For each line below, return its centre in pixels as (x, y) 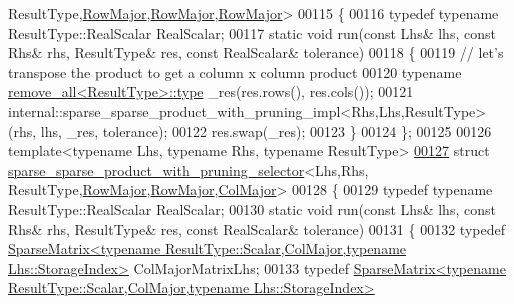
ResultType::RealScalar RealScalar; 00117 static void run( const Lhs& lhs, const (252, 32)
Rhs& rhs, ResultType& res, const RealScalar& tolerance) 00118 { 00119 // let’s (256, 52)
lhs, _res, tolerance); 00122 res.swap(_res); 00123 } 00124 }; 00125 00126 (266, 130)
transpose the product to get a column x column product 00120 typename (235, 71)
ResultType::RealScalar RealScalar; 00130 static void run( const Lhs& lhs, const (252, 208)
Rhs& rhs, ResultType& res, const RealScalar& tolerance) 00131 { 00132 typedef (256, 228)
